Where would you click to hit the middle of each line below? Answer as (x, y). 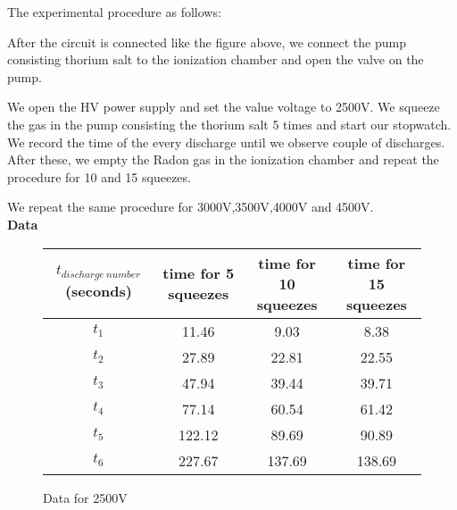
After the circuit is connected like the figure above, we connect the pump (207, 42)
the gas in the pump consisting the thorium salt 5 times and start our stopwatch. (229, 124)
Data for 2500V (85, 497)
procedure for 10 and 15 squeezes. (99, 176)
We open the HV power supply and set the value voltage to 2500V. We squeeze (224, 107)
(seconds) (98, 291)
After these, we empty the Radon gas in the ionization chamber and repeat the (223, 159)
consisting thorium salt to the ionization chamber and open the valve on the (216, 59)
